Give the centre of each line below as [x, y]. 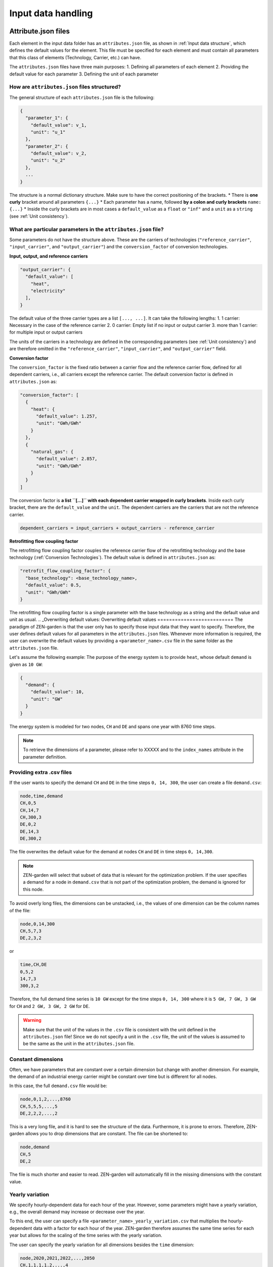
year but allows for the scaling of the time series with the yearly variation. [86, 1235]
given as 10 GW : [26, 664]
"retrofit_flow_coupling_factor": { [65, 571]
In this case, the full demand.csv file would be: [58, 1086]
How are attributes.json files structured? [65, 87]
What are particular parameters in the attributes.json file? [86, 229]
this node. [33, 889]
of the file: [20, 910]
